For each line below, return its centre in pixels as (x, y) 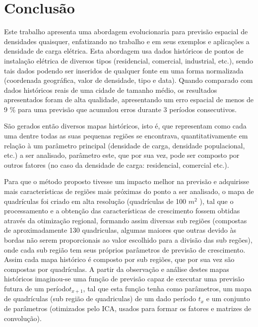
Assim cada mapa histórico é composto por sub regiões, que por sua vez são (119, 259)
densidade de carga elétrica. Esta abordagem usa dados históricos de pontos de (124, 51)
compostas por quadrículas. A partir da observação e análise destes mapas (117, 269)
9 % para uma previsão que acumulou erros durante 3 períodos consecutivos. (120, 109)
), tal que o (217, 201)
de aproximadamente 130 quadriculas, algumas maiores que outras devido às (120, 230)
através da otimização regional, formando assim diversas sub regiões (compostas (126, 220)
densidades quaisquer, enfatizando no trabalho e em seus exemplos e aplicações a (127, 41)
